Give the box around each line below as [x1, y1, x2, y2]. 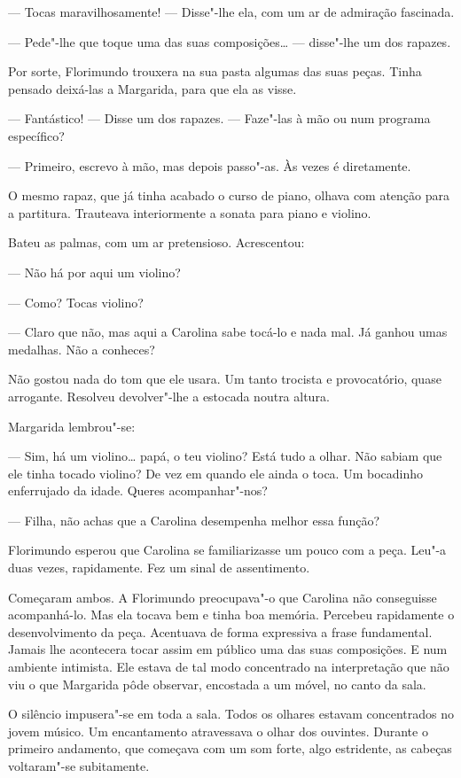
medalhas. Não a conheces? [8, 339, 155, 358]
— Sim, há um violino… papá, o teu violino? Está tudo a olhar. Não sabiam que [8, 447, 442, 465]
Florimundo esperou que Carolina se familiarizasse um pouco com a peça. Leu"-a [8, 541, 447, 559]
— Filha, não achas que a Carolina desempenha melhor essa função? [8, 510, 380, 529]
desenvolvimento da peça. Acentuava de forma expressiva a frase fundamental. [8, 622, 433, 641]
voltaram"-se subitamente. [8, 757, 150, 774]
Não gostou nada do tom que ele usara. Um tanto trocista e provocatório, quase [8, 370, 441, 388]
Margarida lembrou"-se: [8, 416, 136, 435]
